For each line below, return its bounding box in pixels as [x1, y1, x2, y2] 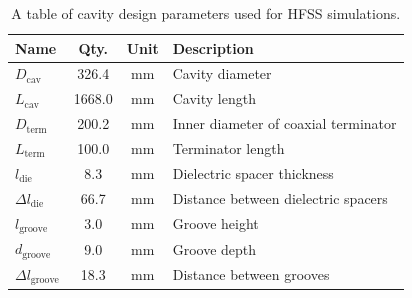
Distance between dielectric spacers [172, 187, 388, 208]
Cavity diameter [172, 63, 272, 84]
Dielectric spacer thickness [172, 162, 334, 183]
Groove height [172, 212, 259, 233]
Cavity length [172, 88, 256, 109]
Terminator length [172, 137, 285, 158]
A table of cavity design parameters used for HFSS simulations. [11, 3, 401, 23]
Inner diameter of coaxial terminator [172, 113, 397, 134]
